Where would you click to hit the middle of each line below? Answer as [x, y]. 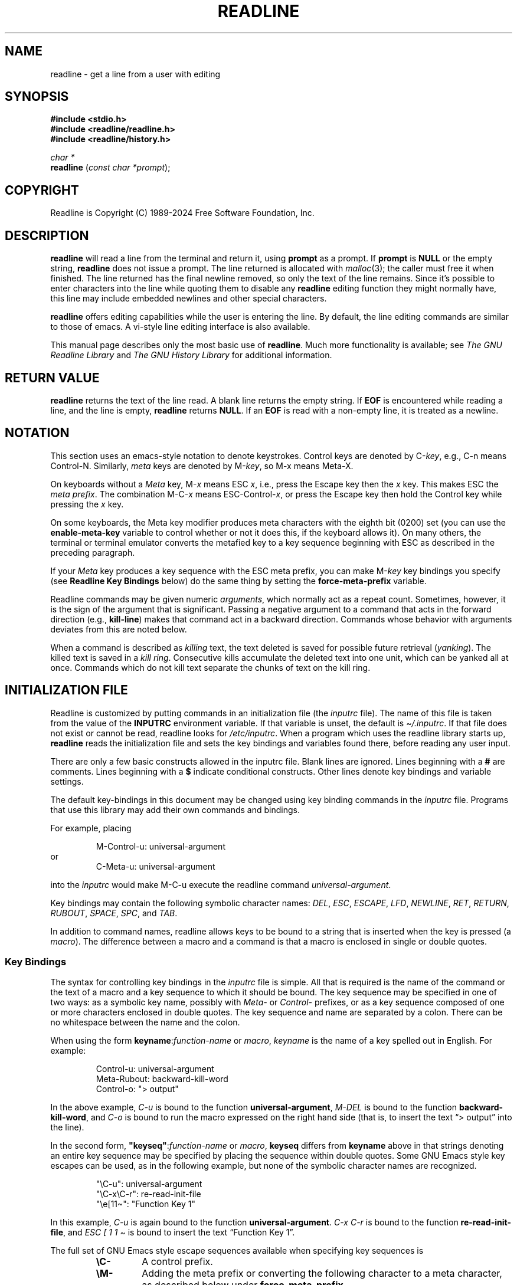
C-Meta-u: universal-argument [156, 866]
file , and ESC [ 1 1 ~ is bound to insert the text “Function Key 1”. [173, 1232]
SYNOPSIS [37, 97]
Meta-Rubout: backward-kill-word [162, 1079]
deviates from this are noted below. [119, 629]
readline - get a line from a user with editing [135, 74]
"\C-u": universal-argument [149, 1184]
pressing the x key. [87, 504]
